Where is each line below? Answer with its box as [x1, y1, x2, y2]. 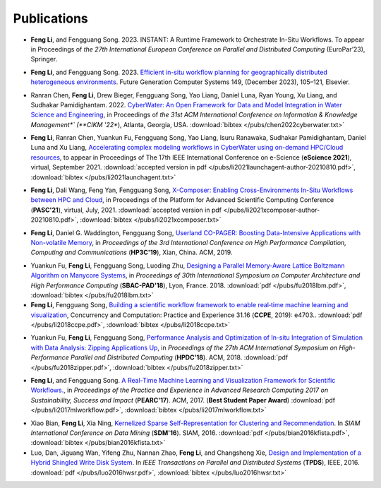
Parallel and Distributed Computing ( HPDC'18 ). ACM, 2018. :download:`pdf [71, 353, 289, 362]
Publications [13, 11, 88, 26]
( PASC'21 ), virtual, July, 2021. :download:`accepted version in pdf [30, 206, 222, 214]
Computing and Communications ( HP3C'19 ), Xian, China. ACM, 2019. [30, 248, 233, 257]
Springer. [30, 55, 58, 64]
